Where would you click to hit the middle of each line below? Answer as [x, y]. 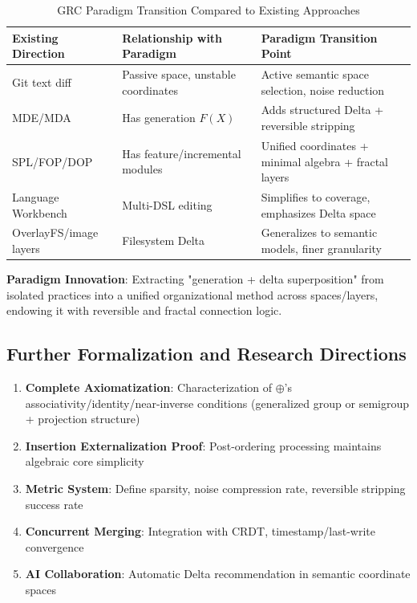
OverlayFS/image [55, 232]
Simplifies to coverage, [316, 196]
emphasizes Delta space [318, 212]
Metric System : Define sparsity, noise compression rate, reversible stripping [215, 489]
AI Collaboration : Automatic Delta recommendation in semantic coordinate [218, 574]
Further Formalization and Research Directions [206, 354]
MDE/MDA [42, 118]
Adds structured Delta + [322, 110]
